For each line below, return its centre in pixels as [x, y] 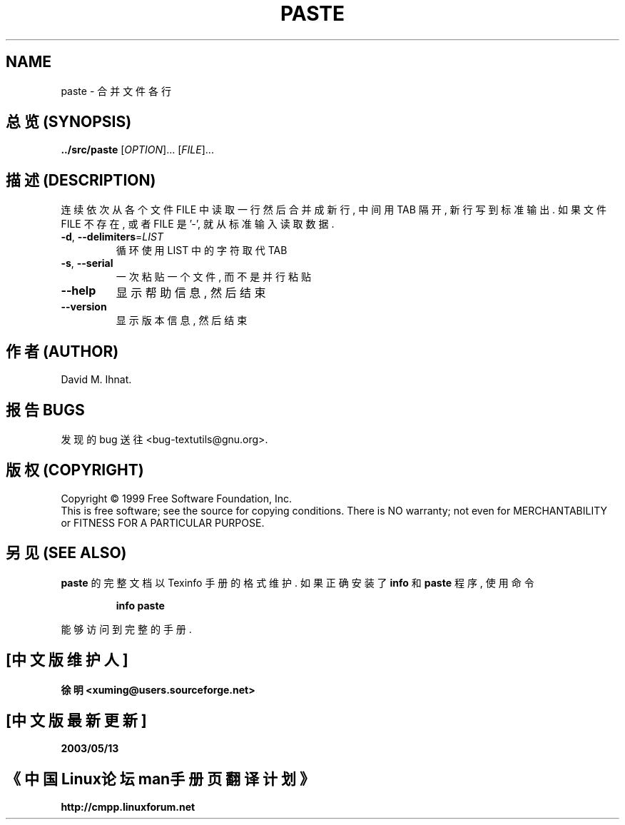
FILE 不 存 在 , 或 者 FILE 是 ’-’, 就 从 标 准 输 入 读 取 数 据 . [198, 224]
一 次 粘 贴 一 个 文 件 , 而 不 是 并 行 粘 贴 [213, 277]
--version [84, 307]
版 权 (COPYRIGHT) [75, 470]
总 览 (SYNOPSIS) [69, 122]
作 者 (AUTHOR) [62, 351]
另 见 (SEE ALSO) [66, 553]
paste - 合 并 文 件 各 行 [116, 91]
